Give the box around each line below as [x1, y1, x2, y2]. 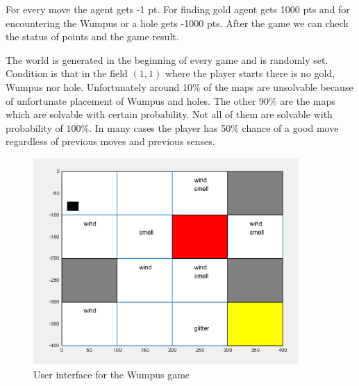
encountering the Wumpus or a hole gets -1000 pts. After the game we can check [6, 15, 349, 30]
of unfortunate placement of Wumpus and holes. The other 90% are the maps [6, 93, 335, 108]
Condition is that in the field [6, 66, 128, 81]
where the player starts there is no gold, [165, 66, 335, 81]
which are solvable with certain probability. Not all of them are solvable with [6, 107, 333, 121]
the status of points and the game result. [6, 29, 179, 44]
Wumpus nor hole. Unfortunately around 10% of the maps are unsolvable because [6, 79, 353, 94]
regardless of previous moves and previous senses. [6, 134, 215, 149]
